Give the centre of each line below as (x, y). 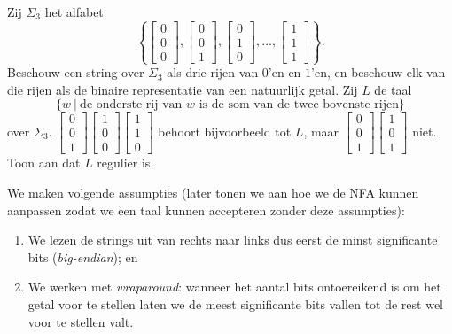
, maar (321, 131)
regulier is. (125, 163)
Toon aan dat (44, 163)
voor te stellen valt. (81, 321)
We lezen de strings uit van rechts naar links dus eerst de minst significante (233, 240)
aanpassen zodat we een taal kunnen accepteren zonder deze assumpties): (206, 210)
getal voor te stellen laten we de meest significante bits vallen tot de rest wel (235, 304)
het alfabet (74, 12)
